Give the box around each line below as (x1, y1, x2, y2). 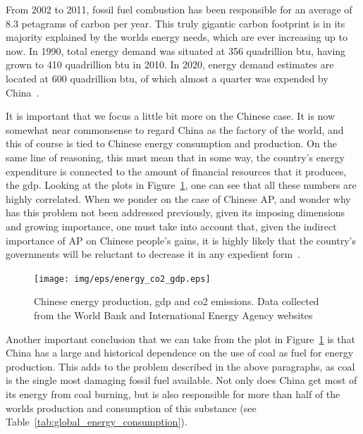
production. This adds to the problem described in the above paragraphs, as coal (6, 359, 355, 373)
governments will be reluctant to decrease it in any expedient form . (6, 247, 300, 261)
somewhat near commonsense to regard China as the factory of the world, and (6, 122, 344, 137)
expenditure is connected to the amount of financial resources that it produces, (6, 163, 347, 178)
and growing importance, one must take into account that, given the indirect (6, 218, 337, 233)
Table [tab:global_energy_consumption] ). (6, 414, 187, 429)
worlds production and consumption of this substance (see (6, 400, 257, 415)
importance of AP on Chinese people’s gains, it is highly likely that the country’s (6, 232, 356, 247)
